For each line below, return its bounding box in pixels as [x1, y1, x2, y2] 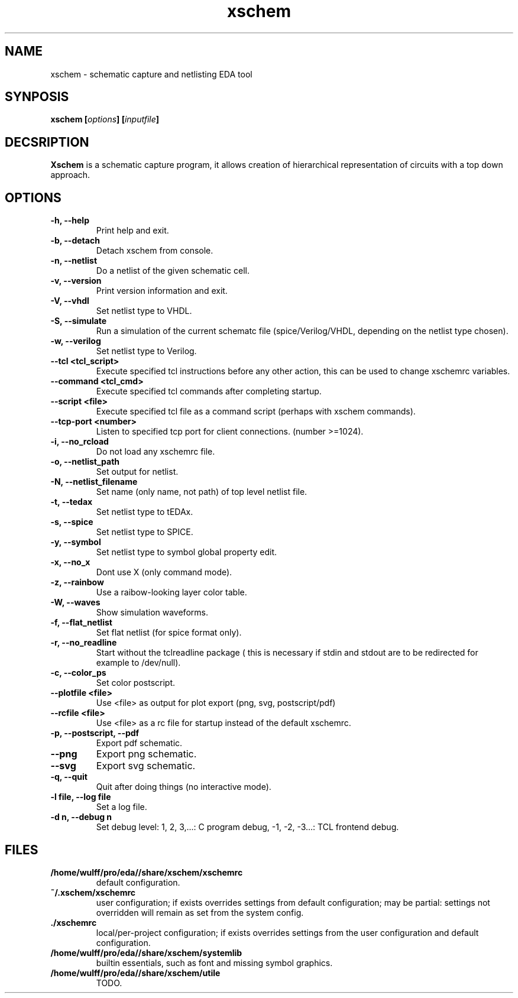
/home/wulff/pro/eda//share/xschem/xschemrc [50, 867, 243, 877]
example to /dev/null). [96, 657, 181, 668]
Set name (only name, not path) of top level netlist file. [96, 487, 307, 497]
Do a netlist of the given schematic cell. [96, 265, 250, 276]
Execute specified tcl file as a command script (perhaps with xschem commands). [96, 406, 416, 417]
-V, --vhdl [50, 296, 89, 306]
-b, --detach [50, 235, 100, 246]
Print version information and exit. [96, 286, 228, 296]
